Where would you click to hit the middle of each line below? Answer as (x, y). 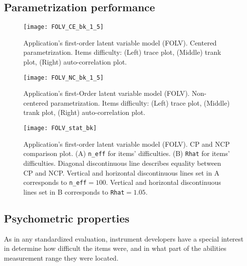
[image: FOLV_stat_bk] (60, 128)
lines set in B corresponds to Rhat (74, 191)
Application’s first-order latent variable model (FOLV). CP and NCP (127, 144)
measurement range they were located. (61, 257)
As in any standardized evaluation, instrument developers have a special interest (124, 238)
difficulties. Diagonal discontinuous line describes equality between (122, 163)
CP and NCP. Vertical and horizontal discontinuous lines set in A (122, 172)
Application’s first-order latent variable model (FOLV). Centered (120, 42)
